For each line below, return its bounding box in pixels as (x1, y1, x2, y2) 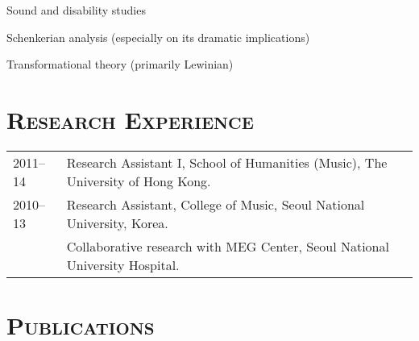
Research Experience (6, 102, 254, 135)
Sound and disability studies (6, 2, 146, 18)
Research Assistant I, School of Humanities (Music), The (66, 152, 388, 172)
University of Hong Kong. (66, 171, 211, 190)
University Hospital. (66, 255, 180, 274)
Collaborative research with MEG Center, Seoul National (66, 236, 389, 256)
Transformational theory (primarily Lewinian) (6, 56, 234, 73)
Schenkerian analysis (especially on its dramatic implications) (6, 28, 310, 45)
